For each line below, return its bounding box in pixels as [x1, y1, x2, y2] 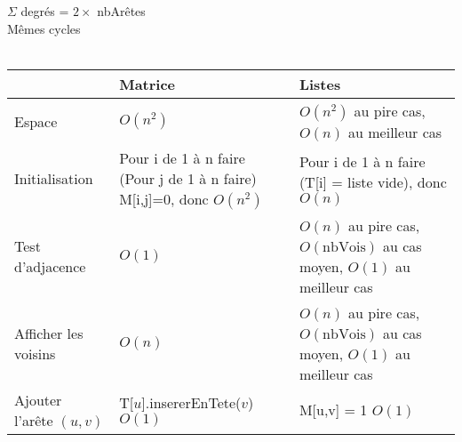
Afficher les [14, 322, 84, 343]
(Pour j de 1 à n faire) [119, 167, 257, 189]
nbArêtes [97, 2, 146, 20]
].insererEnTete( [141, 392, 242, 414]
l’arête [14, 409, 53, 430]
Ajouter [14, 389, 62, 410]
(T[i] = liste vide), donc [299, 171, 447, 192]
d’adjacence [14, 255, 86, 277]
